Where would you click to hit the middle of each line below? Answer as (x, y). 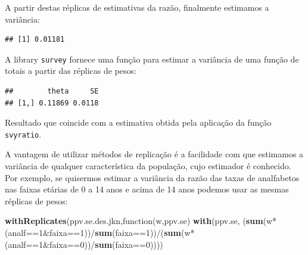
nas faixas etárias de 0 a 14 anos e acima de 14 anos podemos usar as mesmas (147, 189)
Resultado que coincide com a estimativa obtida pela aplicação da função (138, 122)
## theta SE (52, 91)
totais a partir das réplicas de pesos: (71, 71)
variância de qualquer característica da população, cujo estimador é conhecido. (148, 166)
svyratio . (23, 134)
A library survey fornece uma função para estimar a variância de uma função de (152, 59)
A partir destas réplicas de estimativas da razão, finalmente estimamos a (137, 7)
